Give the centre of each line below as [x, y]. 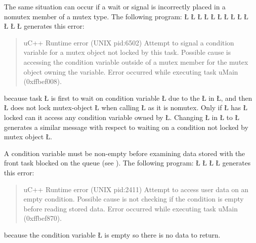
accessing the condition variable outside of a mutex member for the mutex [136, 61]
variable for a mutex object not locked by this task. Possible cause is [127, 52]
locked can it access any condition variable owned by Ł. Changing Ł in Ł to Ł [122, 117]
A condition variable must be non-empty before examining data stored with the [125, 153]
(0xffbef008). [43, 81]
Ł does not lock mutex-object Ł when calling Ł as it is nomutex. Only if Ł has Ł [126, 107]
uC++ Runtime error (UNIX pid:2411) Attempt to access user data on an [136, 189]
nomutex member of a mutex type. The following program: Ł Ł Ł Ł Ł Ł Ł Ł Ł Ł [126, 16]
